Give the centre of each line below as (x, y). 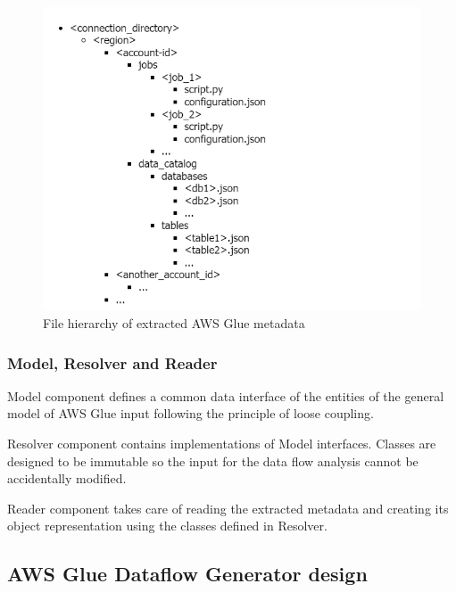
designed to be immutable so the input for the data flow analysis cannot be (213, 460)
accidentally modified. (67, 478)
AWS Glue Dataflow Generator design (187, 574)
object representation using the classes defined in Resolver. (167, 526)
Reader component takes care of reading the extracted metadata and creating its (228, 508)
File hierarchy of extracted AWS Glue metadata (174, 323)
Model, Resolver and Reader (112, 362)
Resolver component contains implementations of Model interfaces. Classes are (222, 444)
